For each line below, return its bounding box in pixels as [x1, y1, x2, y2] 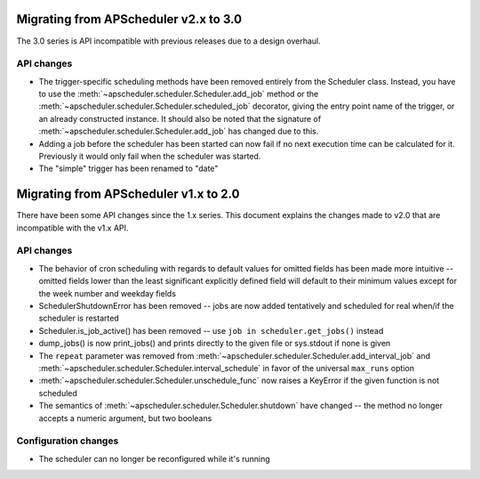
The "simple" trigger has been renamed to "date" [38, 163, 219, 174]
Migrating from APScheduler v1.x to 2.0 [16, 187, 240, 202]
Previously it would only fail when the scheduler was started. [38, 151, 261, 161]
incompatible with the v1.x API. [16, 223, 129, 233]
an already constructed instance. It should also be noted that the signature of [38, 113, 322, 124]
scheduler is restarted [38, 313, 119, 324]
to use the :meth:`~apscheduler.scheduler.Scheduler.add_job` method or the [38, 89, 319, 100]
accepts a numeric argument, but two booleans [38, 412, 212, 423]
